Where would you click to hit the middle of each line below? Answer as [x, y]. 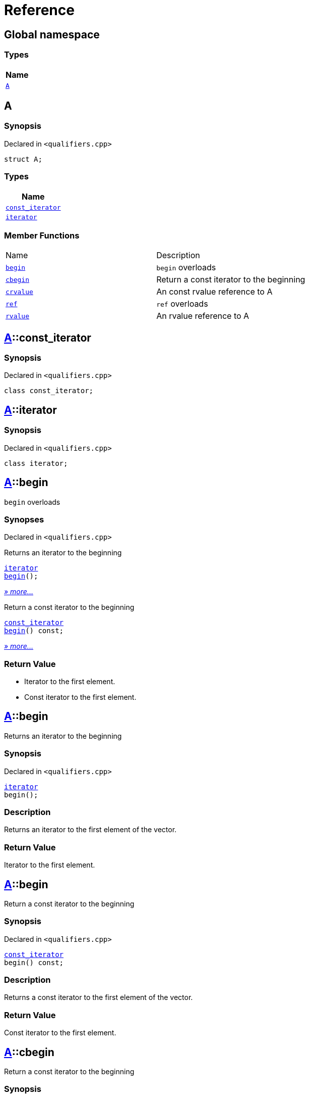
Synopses [24, 519]
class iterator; [36, 463]
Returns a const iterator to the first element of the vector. [99, 997]
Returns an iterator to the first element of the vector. [90, 830]
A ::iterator [30, 410]
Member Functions [42, 235]
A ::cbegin [29, 1052]
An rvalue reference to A [203, 316]
